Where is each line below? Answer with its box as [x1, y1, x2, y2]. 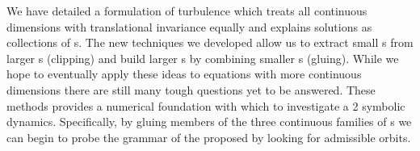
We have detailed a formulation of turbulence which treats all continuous [6, 2, 367, 19]
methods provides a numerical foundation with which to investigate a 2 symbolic [6, 97, 405, 114]
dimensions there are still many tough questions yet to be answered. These [6, 81, 376, 98]
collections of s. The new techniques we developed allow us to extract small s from [6, 34, 414, 51]
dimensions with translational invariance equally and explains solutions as [6, 18, 372, 35]
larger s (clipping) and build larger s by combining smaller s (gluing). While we [6, 49, 399, 66]
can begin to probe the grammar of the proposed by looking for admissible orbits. [6, 128, 411, 145]
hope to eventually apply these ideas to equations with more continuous [6, 65, 362, 82]
